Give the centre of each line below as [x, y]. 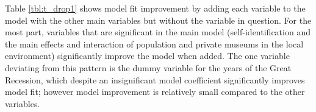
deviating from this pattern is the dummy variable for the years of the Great [148, 67]
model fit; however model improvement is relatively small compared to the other [155, 92]
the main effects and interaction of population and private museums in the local [154, 44]
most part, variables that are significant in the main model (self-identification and [158, 32]
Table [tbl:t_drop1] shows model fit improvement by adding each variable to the [155, 8]
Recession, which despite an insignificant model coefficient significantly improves [155, 79]
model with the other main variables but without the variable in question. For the [158, 20]
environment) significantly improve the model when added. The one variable [147, 56]
